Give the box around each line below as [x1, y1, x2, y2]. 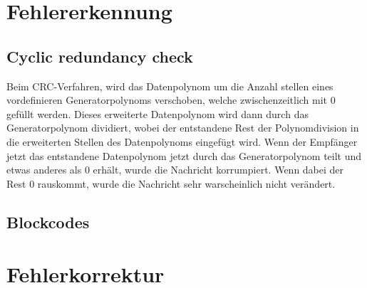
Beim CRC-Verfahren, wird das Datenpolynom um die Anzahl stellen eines [6, 78, 334, 93]
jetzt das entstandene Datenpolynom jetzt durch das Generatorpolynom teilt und [6, 148, 362, 163]
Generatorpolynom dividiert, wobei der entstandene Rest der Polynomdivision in [6, 120, 359, 135]
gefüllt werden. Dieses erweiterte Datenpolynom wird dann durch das [6, 106, 309, 121]
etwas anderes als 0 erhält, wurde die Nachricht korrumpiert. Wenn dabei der [6, 162, 344, 177]
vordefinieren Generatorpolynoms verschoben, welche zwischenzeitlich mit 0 [6, 92, 336, 107]
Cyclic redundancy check [6, 45, 193, 67]
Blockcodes [6, 210, 90, 233]
